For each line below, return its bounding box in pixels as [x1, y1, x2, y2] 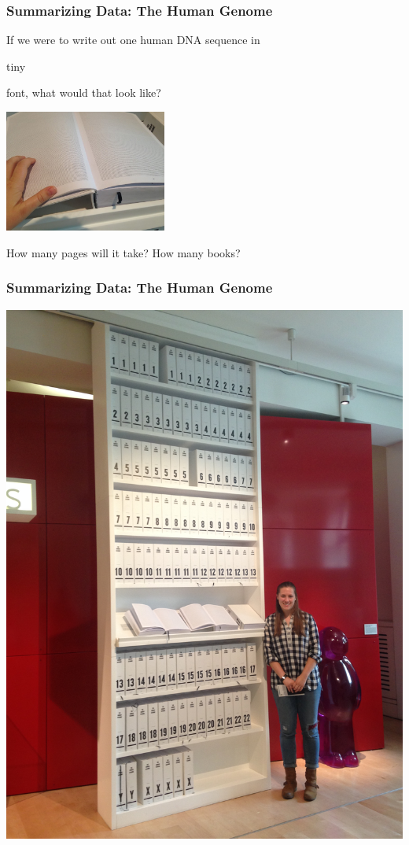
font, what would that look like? [6, 84, 161, 101]
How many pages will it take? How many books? [6, 244, 241, 260]
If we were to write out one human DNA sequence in [6, 31, 260, 48]
